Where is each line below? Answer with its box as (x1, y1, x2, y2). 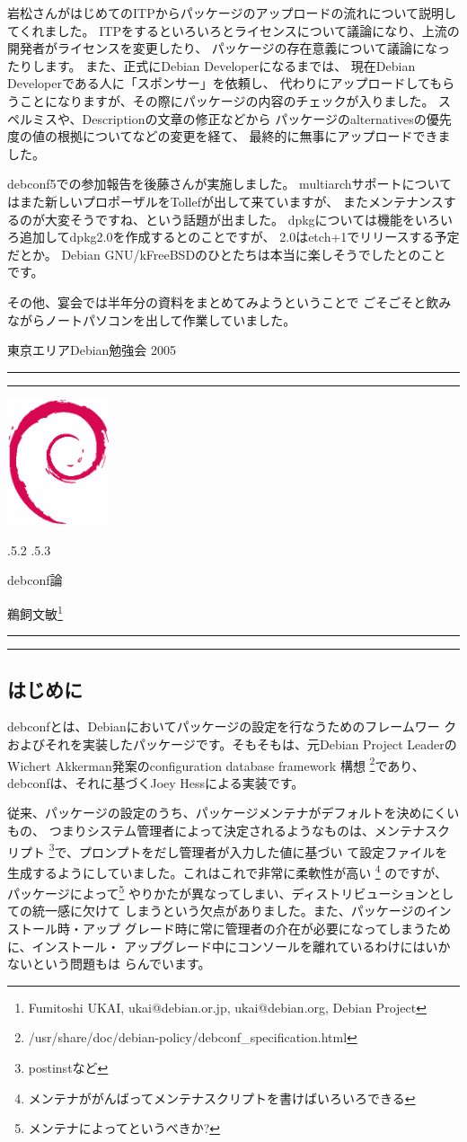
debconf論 (7, 571, 63, 589)
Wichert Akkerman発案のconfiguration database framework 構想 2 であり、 (7, 753, 425, 775)
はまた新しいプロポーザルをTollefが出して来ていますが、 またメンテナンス (7, 191, 444, 210)
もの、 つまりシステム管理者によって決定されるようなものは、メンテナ (7, 821, 426, 839)
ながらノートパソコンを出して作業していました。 (7, 310, 296, 329)
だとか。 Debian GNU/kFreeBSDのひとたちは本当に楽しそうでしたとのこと (7, 244, 446, 263)
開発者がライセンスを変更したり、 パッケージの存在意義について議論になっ (7, 39, 451, 58)
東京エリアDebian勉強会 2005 (7, 341, 177, 359)
